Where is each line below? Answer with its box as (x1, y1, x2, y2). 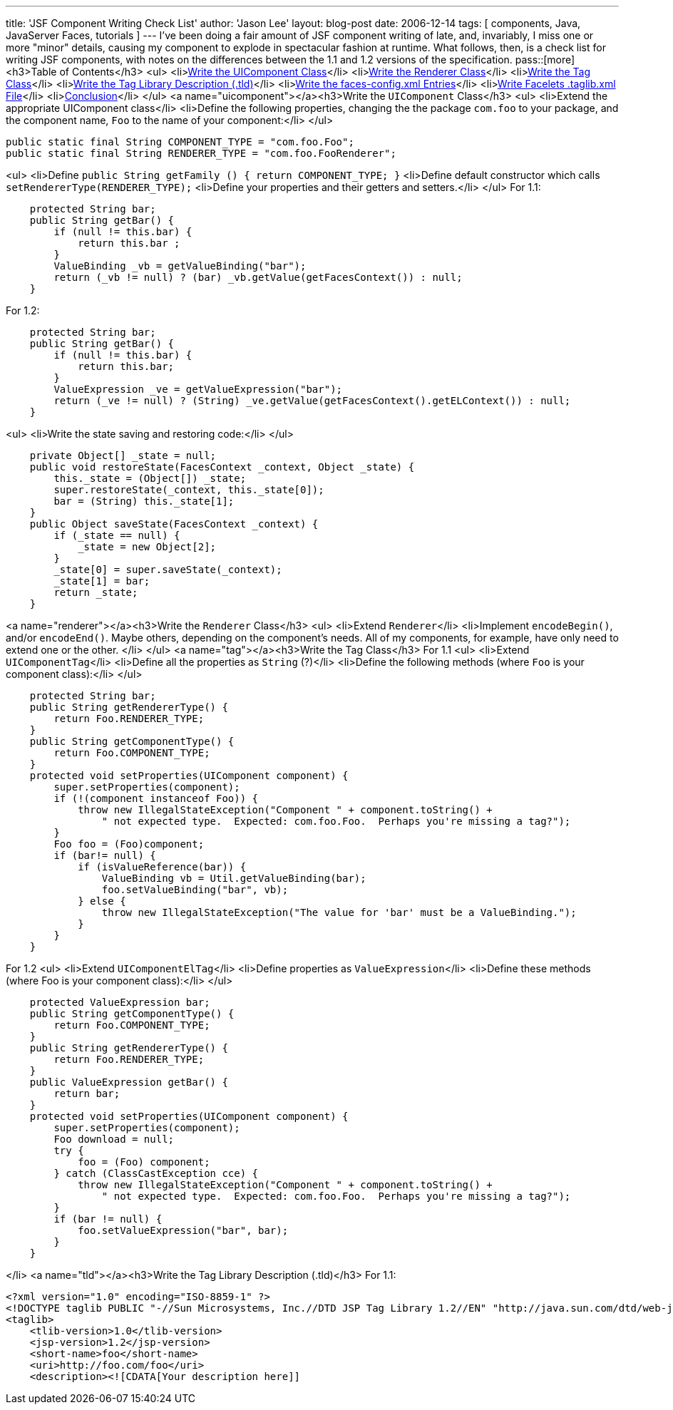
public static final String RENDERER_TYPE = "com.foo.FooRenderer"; (6, 148, 396, 159)
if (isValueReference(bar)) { (78, 861, 247, 873)
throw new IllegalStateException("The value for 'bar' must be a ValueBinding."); (101, 907, 577, 918)
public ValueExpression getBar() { (29, 1076, 228, 1088)
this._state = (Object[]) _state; (53, 473, 247, 484)
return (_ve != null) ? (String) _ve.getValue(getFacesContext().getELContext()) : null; (53, 395, 571, 406)
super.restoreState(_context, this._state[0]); (53, 484, 324, 495)
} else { (78, 895, 126, 907)
